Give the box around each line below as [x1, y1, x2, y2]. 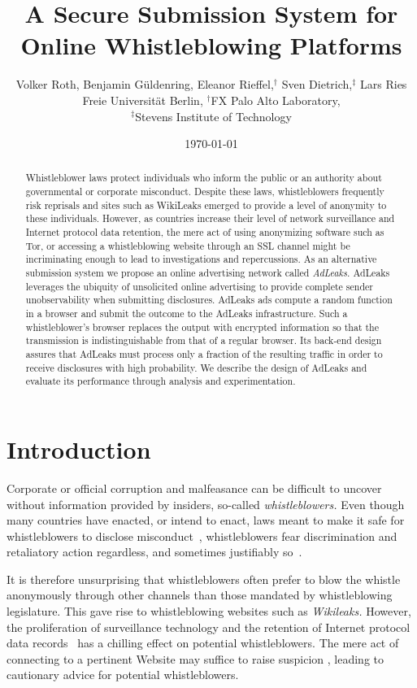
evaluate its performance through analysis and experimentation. [25, 374, 296, 388]
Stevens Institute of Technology [135, 107, 292, 124]
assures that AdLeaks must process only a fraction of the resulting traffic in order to [25, 347, 383, 361]
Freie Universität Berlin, [82, 91, 203, 108]
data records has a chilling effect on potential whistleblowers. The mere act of [7, 634, 399, 651]
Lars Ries [360, 76, 407, 93]
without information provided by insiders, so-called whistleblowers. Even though [7, 495, 405, 512]
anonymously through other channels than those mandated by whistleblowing [7, 586, 393, 603]
